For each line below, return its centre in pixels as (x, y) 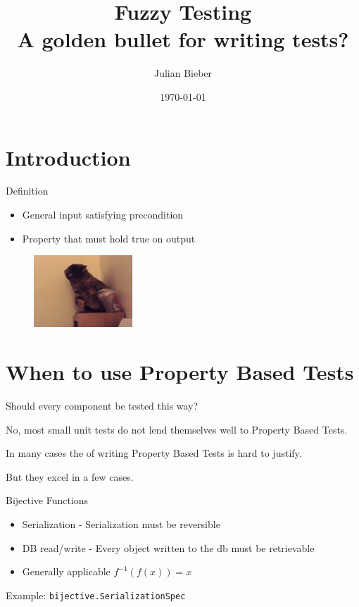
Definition (27, 191)
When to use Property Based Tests (180, 372)
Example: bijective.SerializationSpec (96, 595)
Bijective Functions (47, 500)
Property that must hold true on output (109, 238)
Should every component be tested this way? (102, 406)
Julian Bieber (183, 73)
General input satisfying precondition (103, 215)
